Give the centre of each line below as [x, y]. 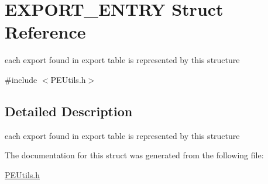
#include [21, 79]
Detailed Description [69, 111]
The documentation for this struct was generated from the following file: [134, 155]
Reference [45, 32]
